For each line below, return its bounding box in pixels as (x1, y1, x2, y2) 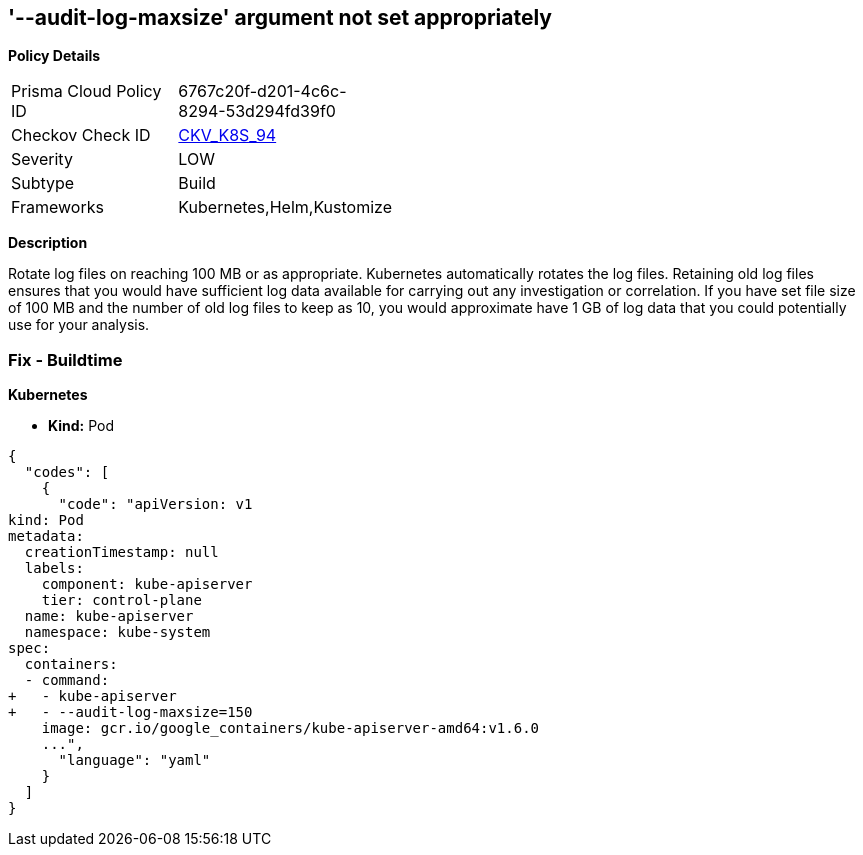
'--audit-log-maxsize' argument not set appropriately (8, 5, 552, 30)
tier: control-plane (41, 592, 202, 609)
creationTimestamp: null (24, 544, 219, 561)
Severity (11, 149, 73, 170)
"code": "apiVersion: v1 (58, 496, 253, 513)
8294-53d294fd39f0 (178, 101, 336, 122)
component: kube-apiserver (41, 576, 253, 593)
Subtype (11, 173, 75, 194)
